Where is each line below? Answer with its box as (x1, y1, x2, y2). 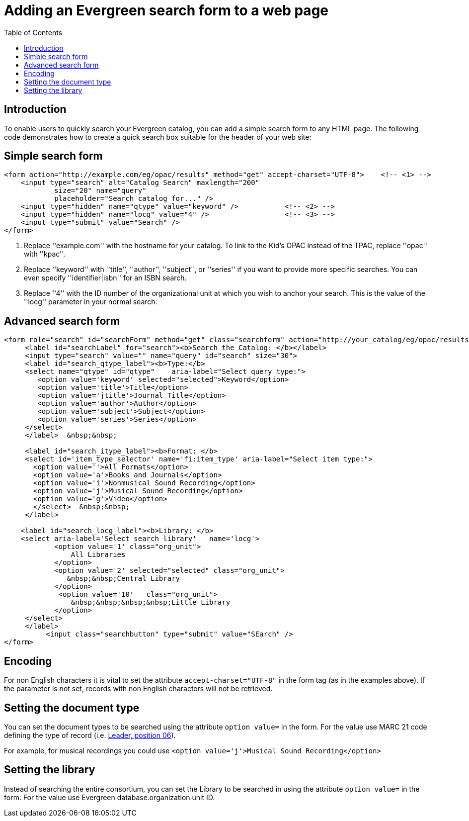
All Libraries (71, 550, 126, 559)
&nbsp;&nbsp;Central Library (67, 574, 180, 583)
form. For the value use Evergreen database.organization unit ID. (4, 793, 215, 802)
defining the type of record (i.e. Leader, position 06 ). (4, 730, 176, 739)
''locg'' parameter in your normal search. (24, 297, 157, 306)
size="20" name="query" (54, 186, 147, 195)
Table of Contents (4, 28, 63, 37)
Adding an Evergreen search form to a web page (4, 2, 328, 19)
